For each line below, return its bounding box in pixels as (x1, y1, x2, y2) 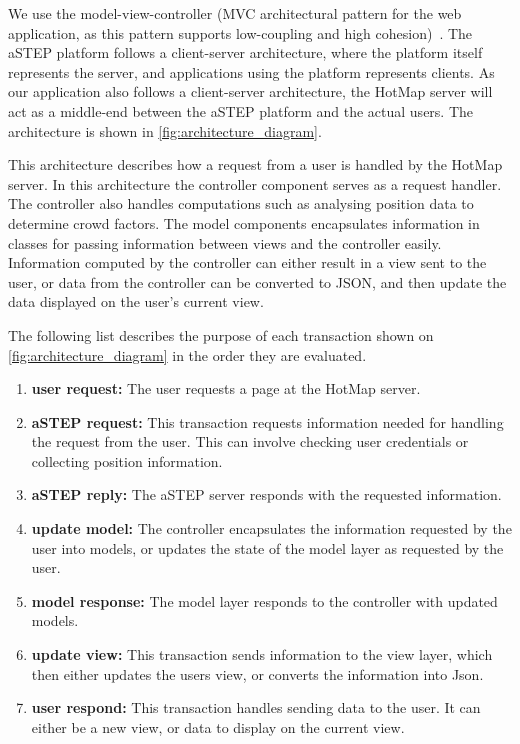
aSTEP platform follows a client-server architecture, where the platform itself (8, 42, 483, 63)
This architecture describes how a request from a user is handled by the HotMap (8, 154, 503, 175)
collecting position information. (31, 450, 223, 471)
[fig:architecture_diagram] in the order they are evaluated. (8, 344, 367, 365)
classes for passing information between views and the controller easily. (8, 232, 442, 253)
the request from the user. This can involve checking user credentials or (31, 431, 469, 452)
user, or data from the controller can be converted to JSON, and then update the (8, 271, 507, 292)
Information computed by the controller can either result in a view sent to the (8, 252, 487, 273)
